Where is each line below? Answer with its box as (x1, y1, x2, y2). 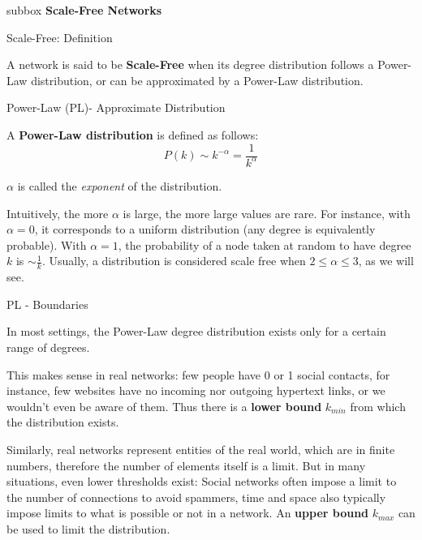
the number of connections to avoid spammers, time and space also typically (6, 488, 386, 505)
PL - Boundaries (6, 295, 88, 312)
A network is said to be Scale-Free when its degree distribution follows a (6, 56, 374, 73)
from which (350, 397, 406, 414)
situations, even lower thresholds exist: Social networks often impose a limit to (6, 473, 397, 490)
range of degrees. (6, 338, 90, 355)
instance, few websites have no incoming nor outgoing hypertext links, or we (6, 382, 385, 399)
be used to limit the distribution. (6, 520, 170, 537)
